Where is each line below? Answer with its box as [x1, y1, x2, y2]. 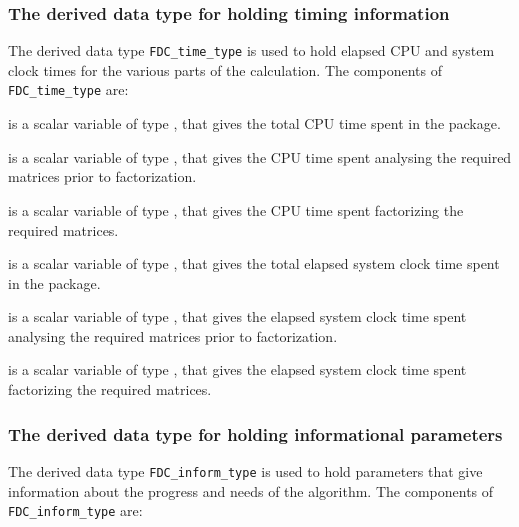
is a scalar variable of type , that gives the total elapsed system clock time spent [8, 253, 500, 274]
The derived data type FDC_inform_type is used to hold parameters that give [8, 460, 483, 481]
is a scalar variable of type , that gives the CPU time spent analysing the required [8, 146, 512, 167]
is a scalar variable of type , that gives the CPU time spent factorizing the [8, 199, 464, 220]
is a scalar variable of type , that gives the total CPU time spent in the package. [8, 113, 501, 134]
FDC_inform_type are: [8, 500, 143, 521]
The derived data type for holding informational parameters [8, 421, 503, 446]
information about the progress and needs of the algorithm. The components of [8, 480, 494, 501]
